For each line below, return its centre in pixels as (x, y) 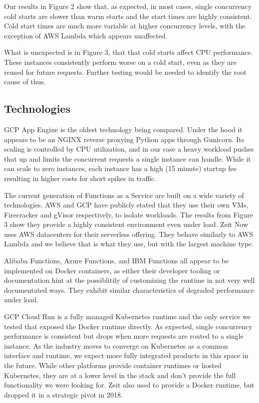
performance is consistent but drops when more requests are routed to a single (124, 336)
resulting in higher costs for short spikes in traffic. (80, 178)
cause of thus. (25, 82)
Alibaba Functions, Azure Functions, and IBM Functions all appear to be (117, 261)
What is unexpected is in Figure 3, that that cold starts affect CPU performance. (129, 52)
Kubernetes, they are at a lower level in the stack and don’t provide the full (120, 375)
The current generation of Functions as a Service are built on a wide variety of (124, 195)
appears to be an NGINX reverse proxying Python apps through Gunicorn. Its (124, 139)
